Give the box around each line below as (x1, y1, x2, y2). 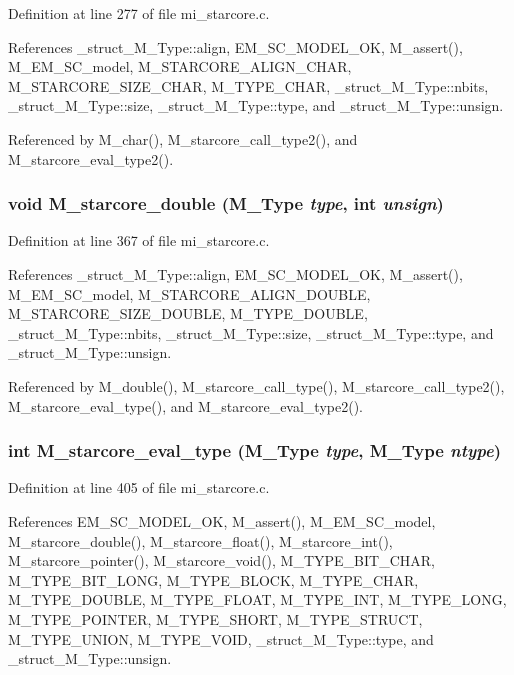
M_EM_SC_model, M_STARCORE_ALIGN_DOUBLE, (8, 283, 371, 304)
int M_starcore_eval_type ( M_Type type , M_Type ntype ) (8, 438, 501, 463)
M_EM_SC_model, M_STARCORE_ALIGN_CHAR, (8, 56, 352, 77)
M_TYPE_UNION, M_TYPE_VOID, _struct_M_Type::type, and (8, 628, 434, 649)
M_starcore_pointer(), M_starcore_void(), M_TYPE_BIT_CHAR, (8, 550, 435, 571)
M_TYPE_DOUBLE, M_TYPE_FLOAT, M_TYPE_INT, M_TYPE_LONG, (8, 589, 507, 610)
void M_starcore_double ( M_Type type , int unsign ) (8, 191, 444, 216)
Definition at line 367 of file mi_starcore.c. (8, 230, 270, 251)
